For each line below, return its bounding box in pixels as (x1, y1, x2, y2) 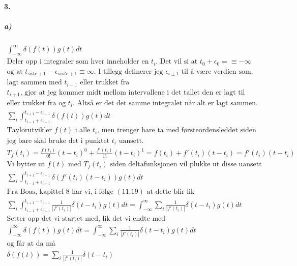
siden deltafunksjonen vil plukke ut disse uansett (110, 161, 262, 168)
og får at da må (7, 240, 55, 248)
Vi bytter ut (7, 161, 45, 168)
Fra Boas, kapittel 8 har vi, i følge (7, 188, 113, 196)
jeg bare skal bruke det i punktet (7, 137, 110, 144)
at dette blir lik (146, 188, 195, 196)
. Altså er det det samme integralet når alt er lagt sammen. (73, 100, 258, 107)
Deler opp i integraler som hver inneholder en (7, 58, 149, 66)
